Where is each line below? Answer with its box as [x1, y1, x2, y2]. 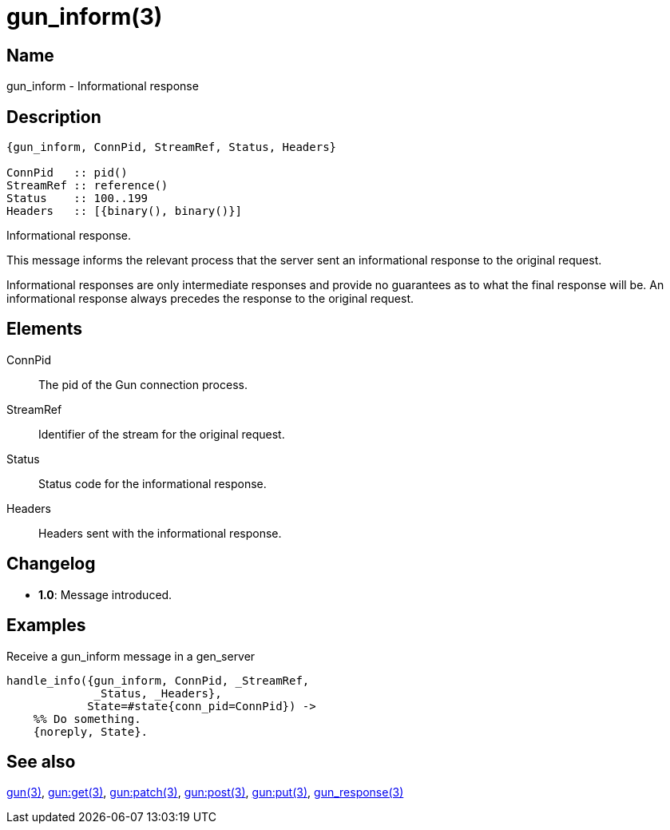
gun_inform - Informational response [6, 79, 199, 93]
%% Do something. [33, 712, 141, 725]
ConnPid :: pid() [6, 166, 128, 180]
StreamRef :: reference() [6, 179, 168, 193]
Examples [6, 615, 86, 636]
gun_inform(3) [6, 3, 163, 30]
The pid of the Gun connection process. [38, 377, 248, 391]
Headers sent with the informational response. [38, 526, 282, 540]
